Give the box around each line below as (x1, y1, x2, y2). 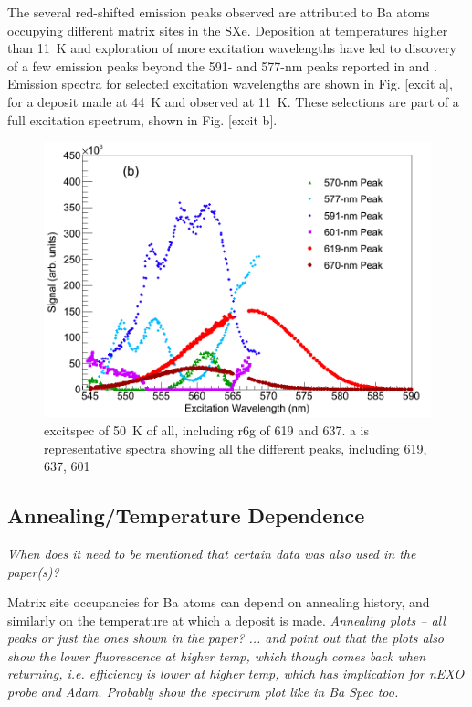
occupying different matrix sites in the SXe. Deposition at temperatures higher (7, 20, 448, 39)
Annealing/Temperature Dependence (7, 501, 365, 530)
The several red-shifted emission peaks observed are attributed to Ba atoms (7, 3, 430, 21)
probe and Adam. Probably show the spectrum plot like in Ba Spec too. (7, 682, 399, 702)
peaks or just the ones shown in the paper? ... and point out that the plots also (7, 628, 445, 648)
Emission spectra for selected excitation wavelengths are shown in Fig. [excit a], (7, 74, 453, 93)
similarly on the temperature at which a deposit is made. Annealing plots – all (7, 610, 446, 629)
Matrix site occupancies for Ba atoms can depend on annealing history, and (7, 593, 430, 612)
